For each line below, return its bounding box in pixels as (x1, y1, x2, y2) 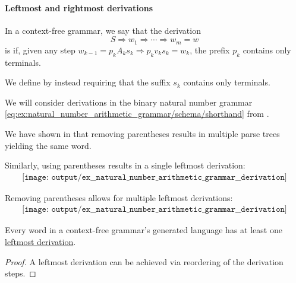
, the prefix (190, 43, 230, 56)
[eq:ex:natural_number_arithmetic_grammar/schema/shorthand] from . (5, 107, 269, 120)
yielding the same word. (5, 139, 92, 151)
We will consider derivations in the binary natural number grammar (5, 96, 253, 108)
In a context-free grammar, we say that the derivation (5, 24, 201, 36)
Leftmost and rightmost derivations (5, 1, 153, 14)
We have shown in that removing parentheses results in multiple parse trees (5, 128, 280, 140)
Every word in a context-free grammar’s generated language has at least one (5, 224, 282, 236)
